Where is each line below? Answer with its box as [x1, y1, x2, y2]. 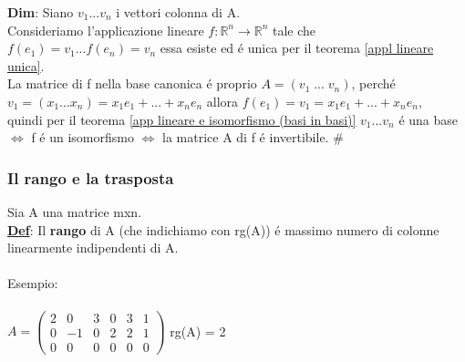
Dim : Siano [7, 3, 74, 21]
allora [206, 91, 239, 110]
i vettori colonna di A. [116, 3, 241, 21]
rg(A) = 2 [170, 321, 226, 340]
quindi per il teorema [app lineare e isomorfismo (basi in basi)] [7, 109, 356, 129]
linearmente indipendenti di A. [7, 238, 179, 257]
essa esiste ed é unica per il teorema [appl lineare [160, 38, 434, 57]
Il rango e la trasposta [7, 166, 174, 189]
